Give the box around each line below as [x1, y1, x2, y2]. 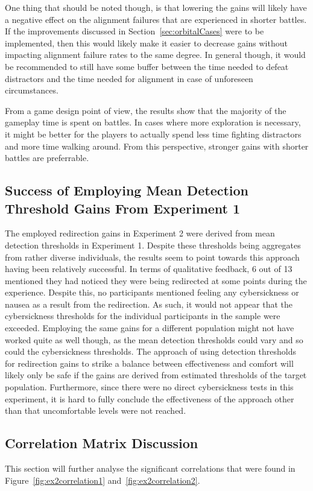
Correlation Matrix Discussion [5, 434, 198, 452]
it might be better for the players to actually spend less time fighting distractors [5, 127, 302, 140]
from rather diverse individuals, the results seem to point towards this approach [5, 250, 300, 263]
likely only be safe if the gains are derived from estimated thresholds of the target [5, 369, 307, 381]
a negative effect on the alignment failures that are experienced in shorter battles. [5, 13, 307, 25]
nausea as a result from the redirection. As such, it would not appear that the [5, 297, 292, 310]
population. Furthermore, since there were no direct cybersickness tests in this [5, 381, 294, 393]
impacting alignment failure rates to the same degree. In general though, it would [5, 48, 306, 61]
